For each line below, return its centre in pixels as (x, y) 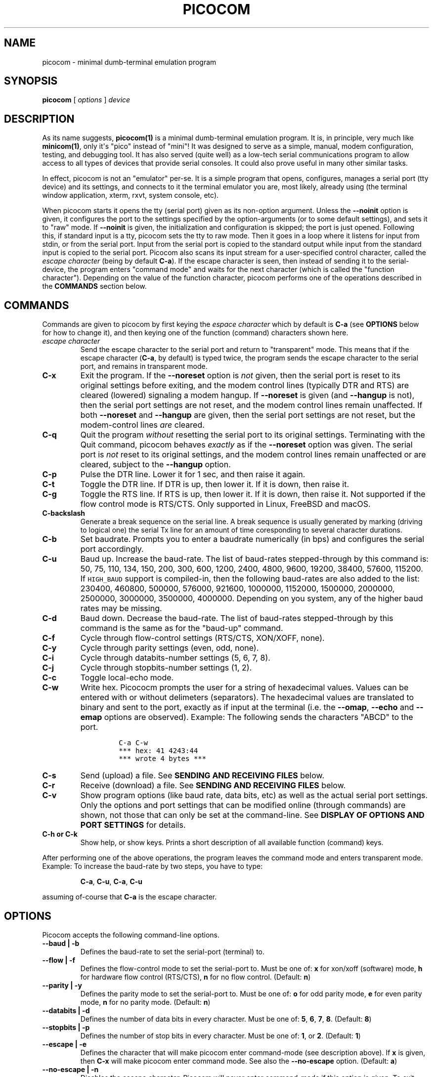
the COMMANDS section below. (94, 286)
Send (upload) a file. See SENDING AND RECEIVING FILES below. (202, 776)
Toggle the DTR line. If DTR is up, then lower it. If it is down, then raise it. (215, 484)
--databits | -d (66, 1010)
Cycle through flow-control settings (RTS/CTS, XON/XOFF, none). (202, 638)
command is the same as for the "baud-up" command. (182, 628)
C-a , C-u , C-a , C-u (111, 882)
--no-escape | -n (70, 1069)
